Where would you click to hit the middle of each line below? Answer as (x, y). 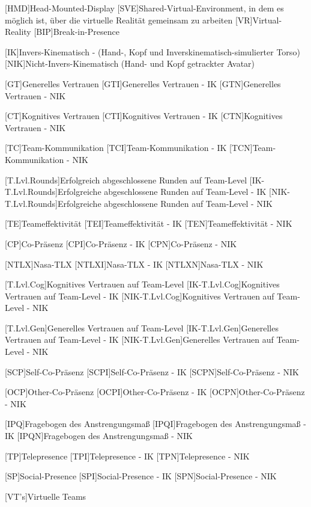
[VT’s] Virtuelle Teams (46, 496)
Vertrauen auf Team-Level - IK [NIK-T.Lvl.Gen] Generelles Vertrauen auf (139, 340)
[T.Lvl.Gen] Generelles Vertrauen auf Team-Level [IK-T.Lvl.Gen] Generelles (142, 327)
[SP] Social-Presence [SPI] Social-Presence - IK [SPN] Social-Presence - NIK (141, 476)
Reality (18, 32)
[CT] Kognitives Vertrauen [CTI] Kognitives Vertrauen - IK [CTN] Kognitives (144, 116)
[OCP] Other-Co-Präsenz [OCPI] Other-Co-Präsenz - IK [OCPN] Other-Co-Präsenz (155, 392)
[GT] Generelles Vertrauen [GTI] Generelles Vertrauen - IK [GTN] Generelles (143, 83)
